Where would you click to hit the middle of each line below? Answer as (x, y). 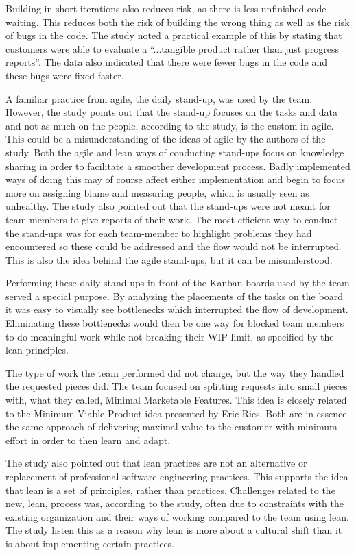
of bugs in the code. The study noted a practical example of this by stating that (174, 35)
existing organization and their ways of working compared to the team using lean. (177, 516)
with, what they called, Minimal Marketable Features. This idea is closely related (176, 400)
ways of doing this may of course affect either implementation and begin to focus (176, 179)
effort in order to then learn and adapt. (88, 440)
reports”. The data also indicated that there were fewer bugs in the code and (167, 62)
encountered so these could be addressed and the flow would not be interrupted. (174, 246)
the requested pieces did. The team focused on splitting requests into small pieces (177, 386)
